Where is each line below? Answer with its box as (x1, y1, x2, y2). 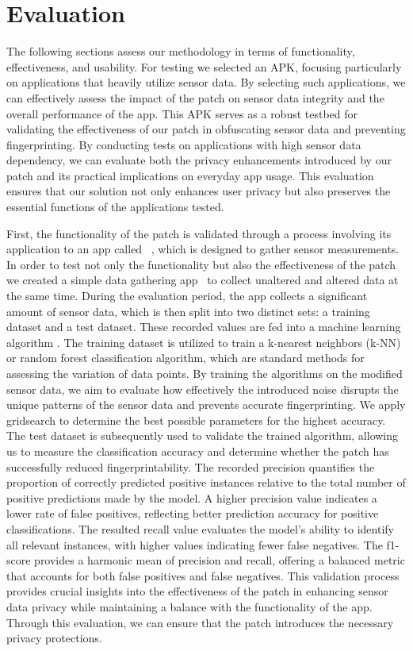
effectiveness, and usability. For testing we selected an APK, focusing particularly (6, 58, 402, 75)
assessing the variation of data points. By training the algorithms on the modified (6, 365, 403, 381)
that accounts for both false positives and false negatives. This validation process (6, 567, 400, 584)
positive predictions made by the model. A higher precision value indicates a (6, 489, 377, 506)
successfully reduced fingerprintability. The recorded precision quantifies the (6, 458, 375, 475)
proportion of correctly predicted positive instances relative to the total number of (6, 474, 406, 491)
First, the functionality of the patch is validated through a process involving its (6, 225, 392, 241)
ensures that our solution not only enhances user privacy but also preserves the (6, 183, 391, 199)
